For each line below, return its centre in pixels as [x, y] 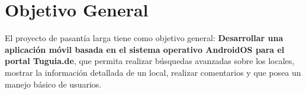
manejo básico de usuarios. [53, 84]
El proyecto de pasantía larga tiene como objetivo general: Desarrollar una [144, 38]
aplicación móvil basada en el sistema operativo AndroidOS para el [145, 49]
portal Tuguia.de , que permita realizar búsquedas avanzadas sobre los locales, [150, 61]
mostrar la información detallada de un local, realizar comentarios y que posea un [153, 72]
